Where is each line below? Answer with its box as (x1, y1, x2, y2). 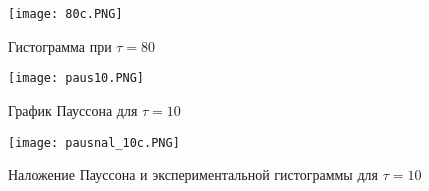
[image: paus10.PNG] (8, 71, 145, 86)
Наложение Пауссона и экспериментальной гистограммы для (8, 164, 378, 185)
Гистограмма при (8, 35, 112, 56)
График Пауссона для (8, 99, 138, 120)
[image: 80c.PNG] (8, 7, 123, 21)
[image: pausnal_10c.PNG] (8, 135, 180, 150)
